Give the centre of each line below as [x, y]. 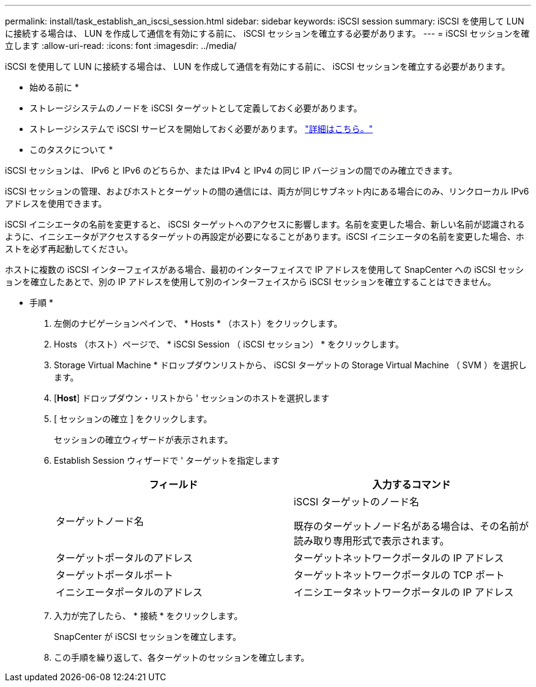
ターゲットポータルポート [115, 575]
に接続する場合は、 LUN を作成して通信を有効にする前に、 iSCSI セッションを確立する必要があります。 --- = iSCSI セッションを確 [267, 33]
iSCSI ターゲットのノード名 [356, 502]
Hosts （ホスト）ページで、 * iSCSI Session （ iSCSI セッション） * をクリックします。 [229, 344]
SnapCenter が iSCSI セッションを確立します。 [147, 637]
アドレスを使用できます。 [56, 203]
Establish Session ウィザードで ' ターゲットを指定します [167, 460]
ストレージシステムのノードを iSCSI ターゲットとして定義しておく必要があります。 [196, 108]
